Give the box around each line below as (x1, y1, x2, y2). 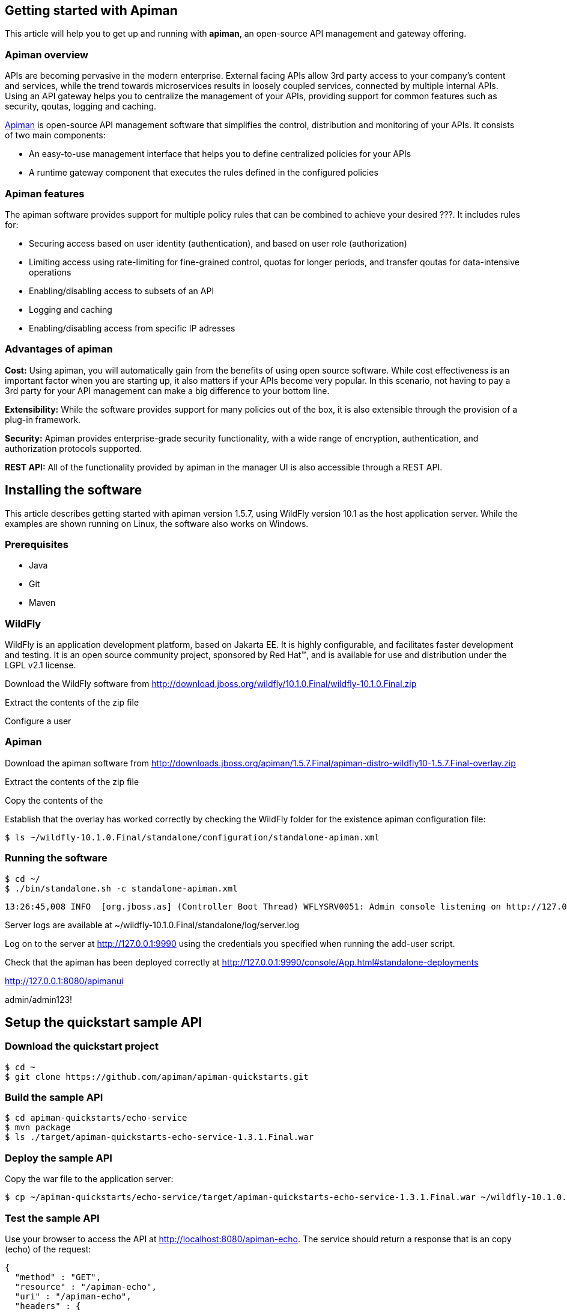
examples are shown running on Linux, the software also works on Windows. (5, 518, 309, 529)
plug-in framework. (5, 414, 81, 425)
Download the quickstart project (5, 1040, 159, 1053)
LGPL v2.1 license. (5, 660, 76, 671)
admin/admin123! (5, 994, 73, 1005)
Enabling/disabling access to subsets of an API (29, 285, 214, 296)
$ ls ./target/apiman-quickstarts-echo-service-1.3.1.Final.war (5, 1132, 314, 1142)
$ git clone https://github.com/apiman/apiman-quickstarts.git (5, 1071, 309, 1082)
